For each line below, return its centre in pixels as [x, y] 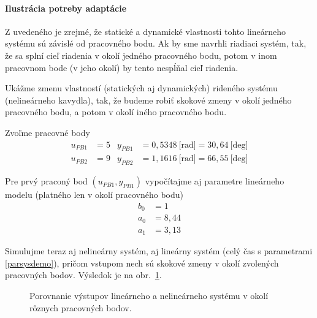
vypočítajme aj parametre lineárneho [215, 181]
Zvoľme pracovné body [48, 132]
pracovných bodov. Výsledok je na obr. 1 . [83, 275]
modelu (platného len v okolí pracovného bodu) [94, 195]
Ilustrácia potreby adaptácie [66, 8]
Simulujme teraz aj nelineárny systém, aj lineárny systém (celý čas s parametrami [159, 251]
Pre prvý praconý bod [46, 181]
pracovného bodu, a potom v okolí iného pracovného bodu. [116, 112]
